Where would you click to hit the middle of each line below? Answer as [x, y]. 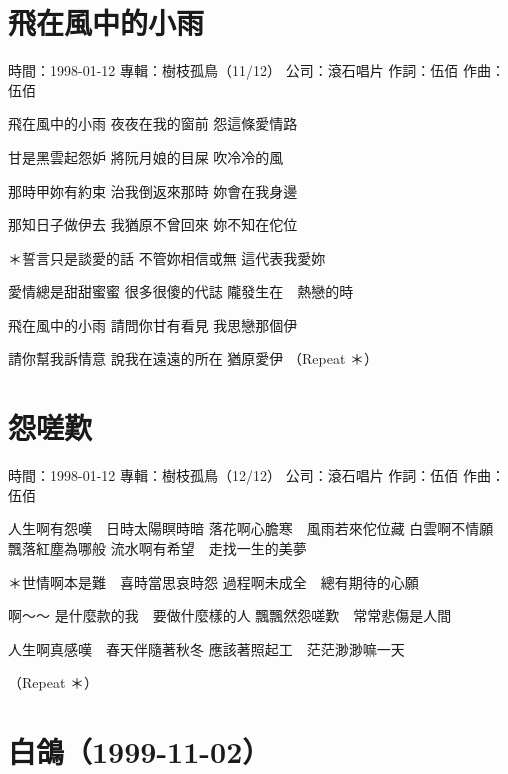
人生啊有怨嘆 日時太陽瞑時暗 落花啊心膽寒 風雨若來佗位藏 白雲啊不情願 [251, 528]
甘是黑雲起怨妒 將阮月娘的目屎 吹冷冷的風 [146, 156]
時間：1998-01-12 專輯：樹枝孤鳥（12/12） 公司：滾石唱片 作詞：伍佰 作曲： [256, 475]
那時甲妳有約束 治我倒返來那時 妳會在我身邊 [153, 190]
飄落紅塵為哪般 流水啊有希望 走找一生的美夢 [157, 547]
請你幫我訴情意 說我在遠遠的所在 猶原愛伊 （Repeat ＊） [193, 358]
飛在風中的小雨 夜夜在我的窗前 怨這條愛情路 [153, 123]
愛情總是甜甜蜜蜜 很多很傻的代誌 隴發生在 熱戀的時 [181, 291]
